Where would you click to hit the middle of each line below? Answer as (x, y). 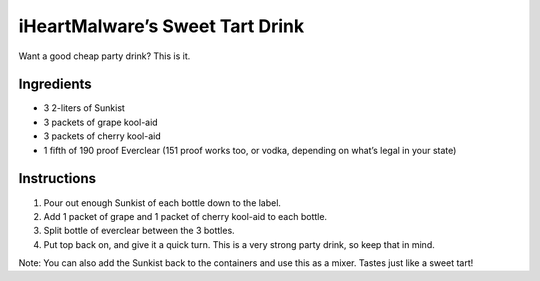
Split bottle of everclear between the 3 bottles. (139, 231)
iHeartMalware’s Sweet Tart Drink (161, 26)
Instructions (57, 178)
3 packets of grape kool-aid (101, 122)
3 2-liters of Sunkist (84, 108)
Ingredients (55, 84)
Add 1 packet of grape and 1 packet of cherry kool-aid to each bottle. (185, 216)
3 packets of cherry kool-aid (102, 136)
